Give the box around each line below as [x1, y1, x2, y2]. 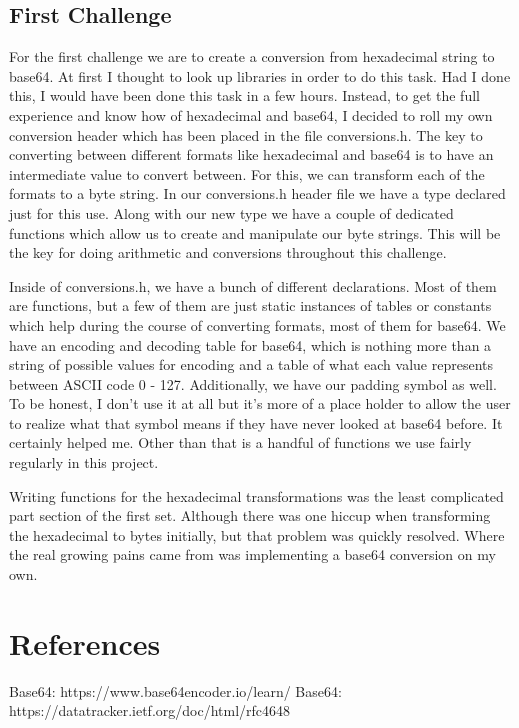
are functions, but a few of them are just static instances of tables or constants [9, 295, 492, 316]
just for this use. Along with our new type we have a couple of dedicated [9, 202, 454, 223]
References [9, 622, 161, 663]
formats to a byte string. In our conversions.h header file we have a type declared [9, 183, 506, 204]
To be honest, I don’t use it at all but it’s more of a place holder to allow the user [9, 393, 511, 414]
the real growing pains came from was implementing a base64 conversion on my [9, 544, 496, 565]
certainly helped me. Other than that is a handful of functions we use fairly [9, 432, 472, 453]
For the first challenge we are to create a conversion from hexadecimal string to [9, 46, 495, 67]
